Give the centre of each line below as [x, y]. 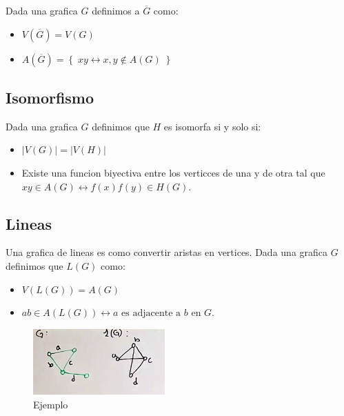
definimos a [116, 10]
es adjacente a [151, 314]
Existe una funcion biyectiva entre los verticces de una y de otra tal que [173, 172]
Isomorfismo [50, 97]
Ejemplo [51, 404]
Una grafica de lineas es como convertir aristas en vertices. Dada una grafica [167, 252]
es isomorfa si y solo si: [212, 126]
